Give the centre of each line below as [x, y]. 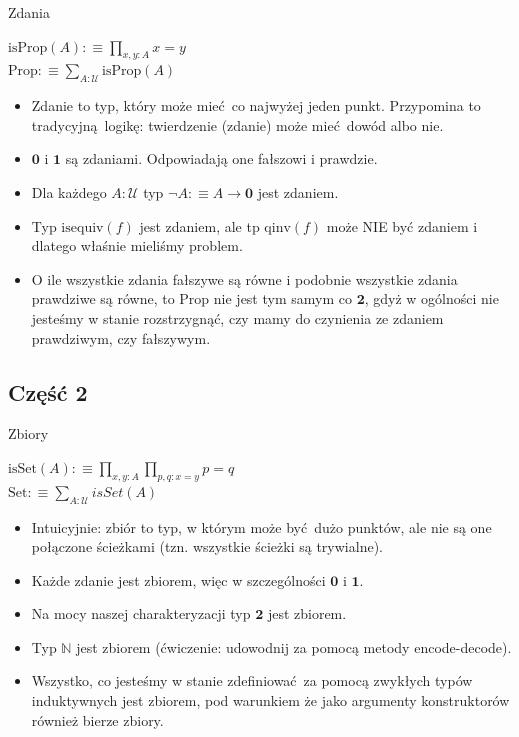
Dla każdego [69, 191]
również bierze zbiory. [97, 719]
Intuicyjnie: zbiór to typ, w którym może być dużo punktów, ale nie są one [261, 526]
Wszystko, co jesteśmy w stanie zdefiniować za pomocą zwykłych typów [252, 680]
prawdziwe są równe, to [103, 298]
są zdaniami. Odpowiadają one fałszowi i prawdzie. [221, 158]
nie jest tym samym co [282, 298]
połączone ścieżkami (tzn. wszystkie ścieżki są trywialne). [207, 546]
